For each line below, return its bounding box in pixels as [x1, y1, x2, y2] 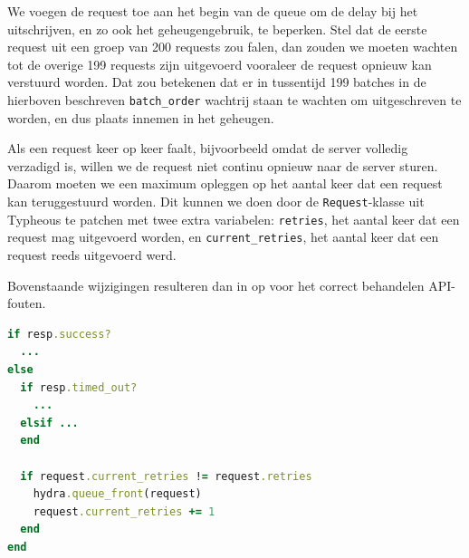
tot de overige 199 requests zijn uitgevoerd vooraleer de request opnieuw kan [7, 54, 432, 73]
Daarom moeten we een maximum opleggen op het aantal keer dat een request [7, 174, 443, 193]
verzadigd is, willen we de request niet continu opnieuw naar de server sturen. [7, 156, 438, 175]
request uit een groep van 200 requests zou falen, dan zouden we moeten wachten [7, 37, 458, 56]
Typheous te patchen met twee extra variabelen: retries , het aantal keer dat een [7, 209, 460, 228]
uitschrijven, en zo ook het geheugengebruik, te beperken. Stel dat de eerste [7, 19, 427, 38]
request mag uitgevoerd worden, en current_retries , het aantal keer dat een [7, 227, 439, 246]
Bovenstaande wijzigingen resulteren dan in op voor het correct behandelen [7, 275, 425, 294]
